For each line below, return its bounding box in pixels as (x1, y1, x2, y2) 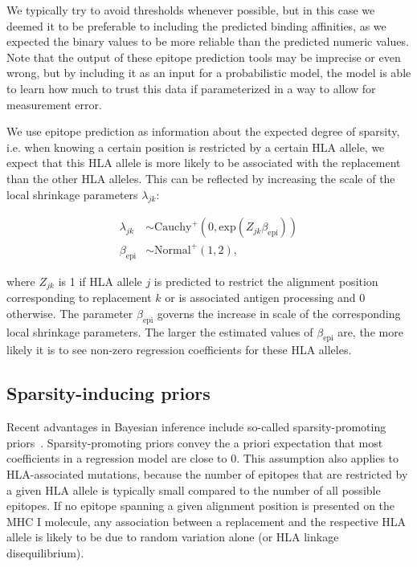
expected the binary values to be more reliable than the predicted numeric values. (6, 33, 409, 50)
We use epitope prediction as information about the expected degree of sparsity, (6, 123, 400, 140)
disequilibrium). (6, 544, 84, 561)
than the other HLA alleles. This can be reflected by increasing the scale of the (6, 169, 395, 186)
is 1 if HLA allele (58, 272, 142, 289)
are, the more (337, 323, 403, 340)
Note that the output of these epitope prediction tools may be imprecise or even (6, 48, 401, 65)
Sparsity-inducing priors (6, 381, 211, 406)
